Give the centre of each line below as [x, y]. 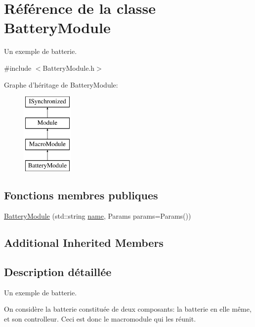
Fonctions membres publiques [81, 195]
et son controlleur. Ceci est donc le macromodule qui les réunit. [100, 318]
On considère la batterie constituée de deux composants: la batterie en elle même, [128, 309]
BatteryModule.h [69, 68]
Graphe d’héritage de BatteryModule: [61, 84]
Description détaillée [58, 271]
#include [18, 68]
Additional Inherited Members [84, 243]
